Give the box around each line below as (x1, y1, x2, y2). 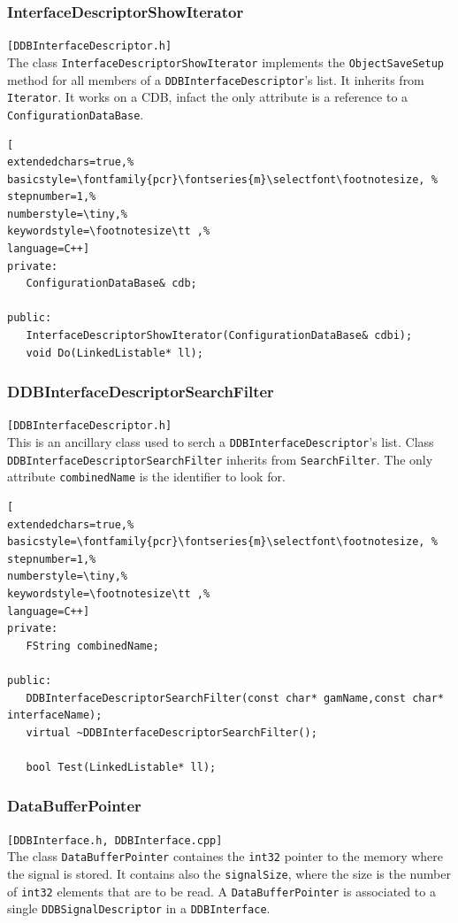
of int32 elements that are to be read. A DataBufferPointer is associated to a (7, 881, 436, 900)
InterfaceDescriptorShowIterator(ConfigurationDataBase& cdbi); (26, 329, 413, 342)
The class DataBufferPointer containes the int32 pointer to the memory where (7, 847, 444, 865)
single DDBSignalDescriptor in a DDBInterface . (7, 899, 271, 918)
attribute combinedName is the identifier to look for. (7, 467, 286, 486)
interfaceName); (7, 709, 103, 722)
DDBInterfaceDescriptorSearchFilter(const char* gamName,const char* (26, 691, 444, 704)
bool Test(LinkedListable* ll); (26, 760, 217, 773)
